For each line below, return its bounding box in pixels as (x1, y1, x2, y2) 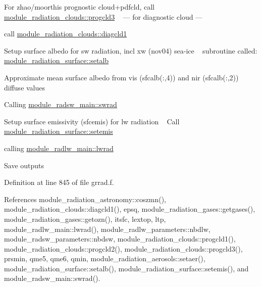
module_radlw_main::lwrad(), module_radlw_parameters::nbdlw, (4, 223, 211, 234)
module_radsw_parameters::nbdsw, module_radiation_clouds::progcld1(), (4, 233, 236, 244)
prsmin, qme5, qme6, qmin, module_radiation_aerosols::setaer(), (4, 253, 205, 264)
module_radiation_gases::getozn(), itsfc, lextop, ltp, (4, 213, 166, 224)
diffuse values (4, 82, 45, 92)
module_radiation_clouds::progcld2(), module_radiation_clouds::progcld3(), (4, 243, 243, 254)
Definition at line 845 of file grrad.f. (4, 177, 114, 187)
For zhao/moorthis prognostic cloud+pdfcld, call (4, 2, 155, 12)
